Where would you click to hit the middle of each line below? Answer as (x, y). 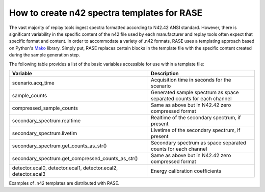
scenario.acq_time (33, 82)
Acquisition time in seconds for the (191, 80)
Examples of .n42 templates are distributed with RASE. (64, 183)
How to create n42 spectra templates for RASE (106, 13)
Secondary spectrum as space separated (198, 142)
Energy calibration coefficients (186, 171)
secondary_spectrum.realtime (46, 120)
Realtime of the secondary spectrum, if (196, 117)
